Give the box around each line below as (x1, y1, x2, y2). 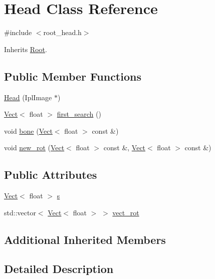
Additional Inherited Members (4, 231, 166, 247)
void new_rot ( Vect (4, 142, 65, 153)
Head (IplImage (4, 92, 52, 102)
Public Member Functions (4, 68, 141, 84)
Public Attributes (4, 167, 97, 182)
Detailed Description (4, 261, 114, 276)
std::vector (4, 207, 36, 217)
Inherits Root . (4, 44, 47, 54)
